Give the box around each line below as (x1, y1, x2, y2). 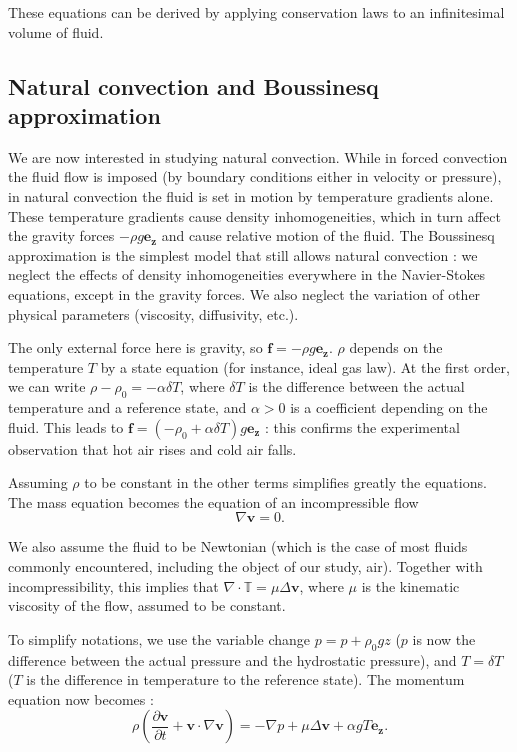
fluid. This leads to (8, 416, 124, 437)
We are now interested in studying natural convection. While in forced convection (8, 146, 508, 167)
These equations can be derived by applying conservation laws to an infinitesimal (8, 2, 505, 22)
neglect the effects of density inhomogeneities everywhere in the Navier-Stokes (8, 264, 486, 285)
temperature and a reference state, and (8, 397, 247, 418)
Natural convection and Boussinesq (8, 70, 379, 101)
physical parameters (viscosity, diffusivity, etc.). (8, 303, 299, 324)
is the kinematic (361, 575, 460, 596)
